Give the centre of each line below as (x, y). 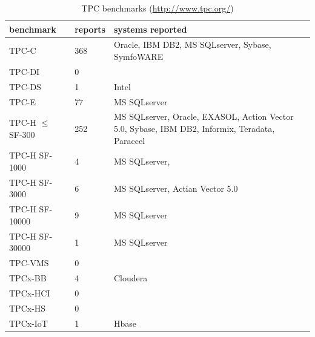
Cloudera (131, 278)
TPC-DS (25, 86)
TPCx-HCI (30, 293)
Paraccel (129, 140)
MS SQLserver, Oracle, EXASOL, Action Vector (204, 116)
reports (90, 29)
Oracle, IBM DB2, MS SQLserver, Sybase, (192, 44)
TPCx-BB (28, 278)
